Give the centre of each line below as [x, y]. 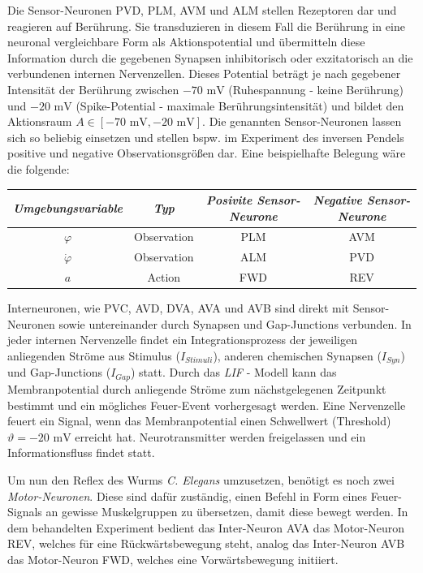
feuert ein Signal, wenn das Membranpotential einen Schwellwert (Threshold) [199, 421]
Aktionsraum [40, 121]
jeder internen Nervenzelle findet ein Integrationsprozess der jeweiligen [182, 340]
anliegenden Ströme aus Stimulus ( [94, 356]
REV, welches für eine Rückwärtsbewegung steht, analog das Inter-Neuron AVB [206, 543]
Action [164, 277]
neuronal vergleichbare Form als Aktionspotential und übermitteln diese [186, 42]
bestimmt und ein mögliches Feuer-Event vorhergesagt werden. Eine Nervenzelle [207, 405]
